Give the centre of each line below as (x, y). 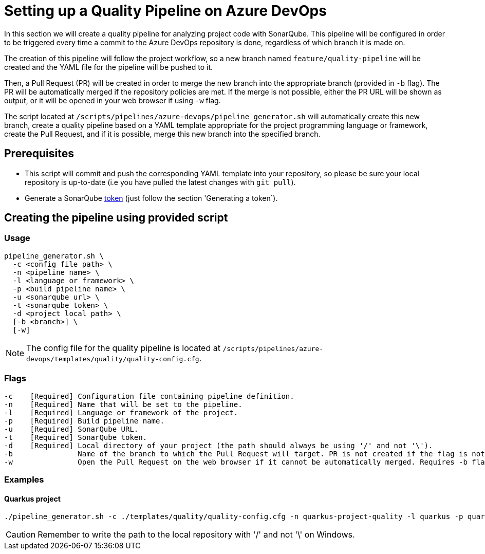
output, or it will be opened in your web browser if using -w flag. (113, 100)
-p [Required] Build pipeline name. (84, 421)
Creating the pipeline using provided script (116, 218)
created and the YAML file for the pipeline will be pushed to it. (108, 67)
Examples (24, 479)
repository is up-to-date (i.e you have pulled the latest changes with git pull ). (160, 182)
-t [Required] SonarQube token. (76, 437)
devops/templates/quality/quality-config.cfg (113, 359)
